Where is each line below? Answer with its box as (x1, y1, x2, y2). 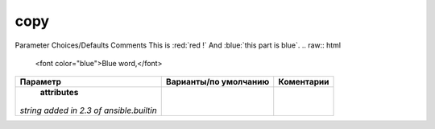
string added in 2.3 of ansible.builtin (19, 105, 157, 116)
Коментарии (278, 77, 329, 88)
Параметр (19, 77, 62, 88)
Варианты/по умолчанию (165, 77, 270, 88)
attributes (39, 87, 79, 98)
